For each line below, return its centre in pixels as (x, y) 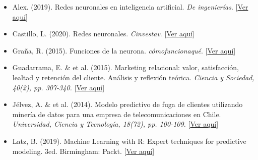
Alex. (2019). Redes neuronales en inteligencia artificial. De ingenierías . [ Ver (130, 7)
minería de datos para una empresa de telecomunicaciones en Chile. (117, 114)
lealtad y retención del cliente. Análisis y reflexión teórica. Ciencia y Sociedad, (133, 77)
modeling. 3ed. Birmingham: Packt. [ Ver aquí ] (83, 151)
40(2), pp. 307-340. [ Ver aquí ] (58, 87)
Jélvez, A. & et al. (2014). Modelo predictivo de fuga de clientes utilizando (127, 104)
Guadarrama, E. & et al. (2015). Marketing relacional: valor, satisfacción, (125, 67)
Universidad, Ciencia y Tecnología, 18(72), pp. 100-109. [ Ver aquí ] (115, 124)
